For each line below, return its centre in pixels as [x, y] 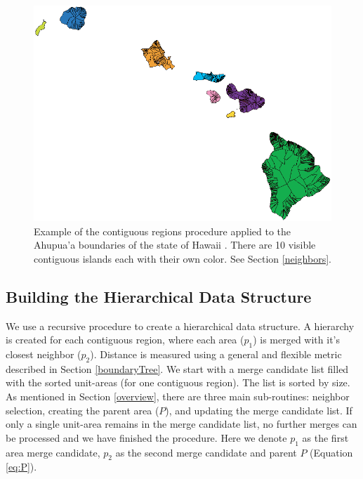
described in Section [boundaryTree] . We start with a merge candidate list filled [177, 368]
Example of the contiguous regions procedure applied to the [163, 231]
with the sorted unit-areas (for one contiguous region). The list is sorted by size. [178, 382]
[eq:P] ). [21, 467]
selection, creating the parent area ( [82, 410]
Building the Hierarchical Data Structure [159, 296]
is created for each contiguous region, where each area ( [125, 340]
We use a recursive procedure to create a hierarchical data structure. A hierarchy [180, 326]
